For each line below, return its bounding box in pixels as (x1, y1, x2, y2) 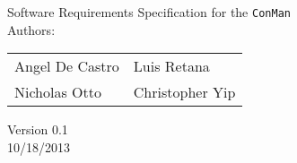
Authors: (7, 20, 56, 39)
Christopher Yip (133, 81, 236, 103)
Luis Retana (133, 56, 210, 77)
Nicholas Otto (14, 81, 101, 103)
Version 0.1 (7, 120, 68, 139)
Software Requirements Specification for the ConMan (7, 3, 291, 21)
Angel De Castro (14, 56, 119, 77)
